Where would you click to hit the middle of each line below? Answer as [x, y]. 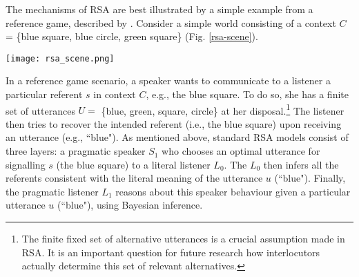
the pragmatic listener [52, 191]
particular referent [44, 94]
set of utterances [40, 110]
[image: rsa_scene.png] [60, 58]
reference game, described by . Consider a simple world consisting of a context [171, 22]
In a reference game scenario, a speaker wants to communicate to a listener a [168, 80]
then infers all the [301, 164]
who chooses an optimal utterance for [241, 151]
